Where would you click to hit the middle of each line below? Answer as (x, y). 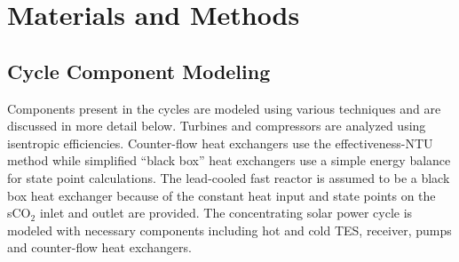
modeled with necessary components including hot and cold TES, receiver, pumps (229, 230)
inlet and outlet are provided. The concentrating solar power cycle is (226, 213)
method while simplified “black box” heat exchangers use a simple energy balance (229, 160)
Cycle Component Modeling (139, 71)
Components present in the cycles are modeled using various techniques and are (224, 108)
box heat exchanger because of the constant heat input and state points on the (222, 195)
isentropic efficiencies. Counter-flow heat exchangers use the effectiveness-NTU (220, 143)
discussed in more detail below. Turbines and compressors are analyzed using (217, 126)
